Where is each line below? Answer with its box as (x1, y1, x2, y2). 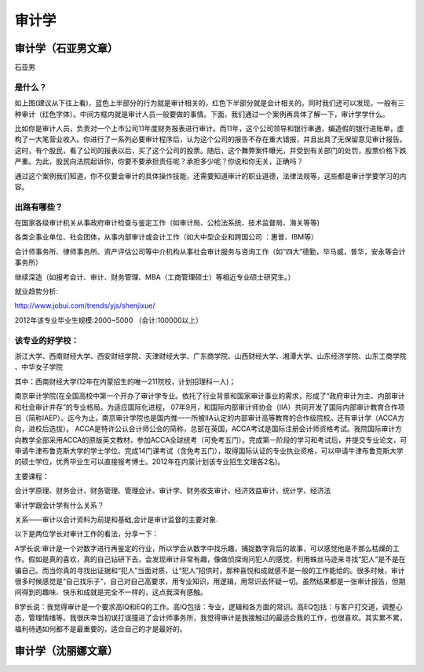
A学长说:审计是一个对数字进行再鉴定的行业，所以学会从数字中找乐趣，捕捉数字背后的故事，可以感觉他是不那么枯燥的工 (14, 543, 400, 553)
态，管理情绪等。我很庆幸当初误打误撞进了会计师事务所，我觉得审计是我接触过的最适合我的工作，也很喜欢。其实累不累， (14, 613, 407, 623)
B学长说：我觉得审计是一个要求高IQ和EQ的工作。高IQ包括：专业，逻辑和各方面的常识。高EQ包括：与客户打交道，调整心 (14, 601, 404, 612)
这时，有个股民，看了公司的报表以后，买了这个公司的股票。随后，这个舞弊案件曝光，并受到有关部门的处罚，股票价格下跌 (14, 145, 407, 155)
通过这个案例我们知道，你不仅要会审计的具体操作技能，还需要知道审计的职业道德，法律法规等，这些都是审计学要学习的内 (14, 171, 407, 181)
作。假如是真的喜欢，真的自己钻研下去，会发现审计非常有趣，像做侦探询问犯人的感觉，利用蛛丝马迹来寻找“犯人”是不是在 (14, 554, 406, 564)
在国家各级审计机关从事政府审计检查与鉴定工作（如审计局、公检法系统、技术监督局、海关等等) (14, 218, 320, 228)
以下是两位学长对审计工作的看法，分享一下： (14, 529, 159, 539)
